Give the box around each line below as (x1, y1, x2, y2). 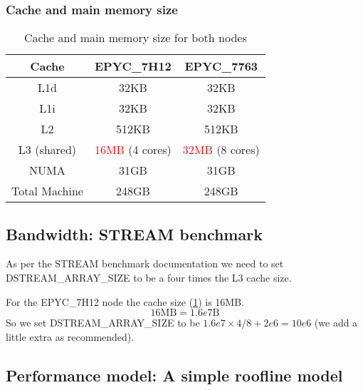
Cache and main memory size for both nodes (24, 29, 247, 46)
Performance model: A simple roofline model (6, 364, 343, 386)
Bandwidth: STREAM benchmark (6, 222, 263, 245)
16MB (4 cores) (94, 141, 172, 158)
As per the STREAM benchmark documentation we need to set (6, 256, 284, 271)
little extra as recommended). (6, 329, 135, 344)
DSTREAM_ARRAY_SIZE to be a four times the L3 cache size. (6, 270, 292, 285)
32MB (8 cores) (182, 141, 260, 158)
